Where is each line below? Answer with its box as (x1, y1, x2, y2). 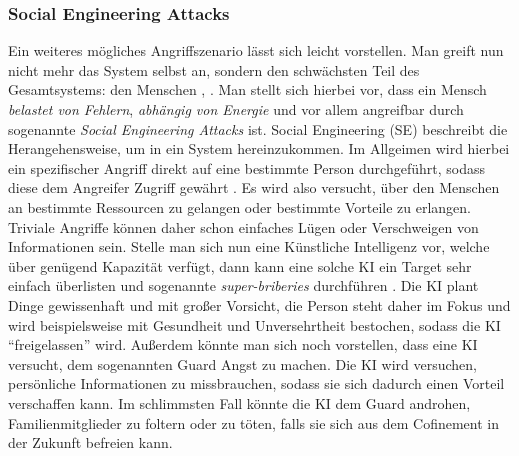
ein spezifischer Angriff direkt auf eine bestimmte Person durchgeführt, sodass (8, 157, 485, 178)
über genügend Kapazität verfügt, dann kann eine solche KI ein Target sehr (8, 255, 472, 276)
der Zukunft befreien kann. (8, 432, 173, 453)
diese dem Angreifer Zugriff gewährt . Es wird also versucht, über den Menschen (8, 177, 500, 198)
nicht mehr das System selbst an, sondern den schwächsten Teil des (8, 59, 420, 80)
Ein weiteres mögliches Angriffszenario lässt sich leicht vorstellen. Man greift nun (8, 40, 504, 61)
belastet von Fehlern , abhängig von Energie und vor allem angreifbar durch (8, 99, 464, 119)
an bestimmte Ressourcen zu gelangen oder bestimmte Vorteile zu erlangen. (8, 196, 471, 217)
